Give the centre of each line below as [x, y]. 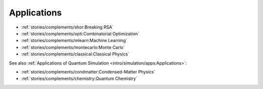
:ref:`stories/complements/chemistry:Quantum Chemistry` [79, 79]
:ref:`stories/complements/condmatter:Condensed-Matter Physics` [88, 72]
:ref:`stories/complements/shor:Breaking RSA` [67, 27]
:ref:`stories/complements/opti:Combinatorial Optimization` [80, 33]
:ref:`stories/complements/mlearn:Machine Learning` [74, 41]
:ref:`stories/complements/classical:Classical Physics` [75, 54]
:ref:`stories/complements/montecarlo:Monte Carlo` [73, 47]
